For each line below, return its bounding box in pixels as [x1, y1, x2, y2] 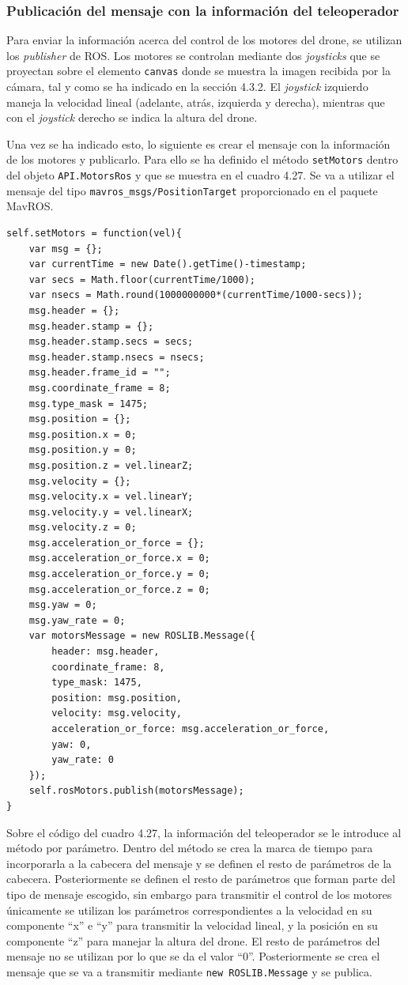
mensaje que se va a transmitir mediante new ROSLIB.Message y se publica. [6, 963, 372, 979]
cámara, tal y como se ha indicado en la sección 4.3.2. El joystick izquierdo [6, 78, 368, 95]
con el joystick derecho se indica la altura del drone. [6, 109, 258, 126]
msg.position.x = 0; [28, 428, 137, 440]
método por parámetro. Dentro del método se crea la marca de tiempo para [6, 840, 373, 856]
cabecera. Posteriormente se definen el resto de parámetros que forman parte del [6, 870, 395, 887]
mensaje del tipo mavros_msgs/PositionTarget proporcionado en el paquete [6, 182, 378, 198]
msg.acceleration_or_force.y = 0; [28, 568, 210, 580]
